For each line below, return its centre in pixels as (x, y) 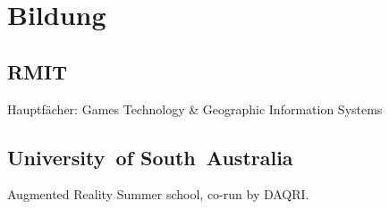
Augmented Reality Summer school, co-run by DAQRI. (158, 194)
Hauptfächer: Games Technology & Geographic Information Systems (195, 109)
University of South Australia (150, 157)
